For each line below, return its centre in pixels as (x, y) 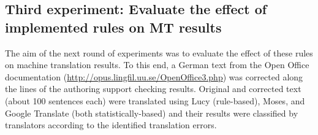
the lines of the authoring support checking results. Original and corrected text (153, 89)
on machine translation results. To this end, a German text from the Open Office (157, 65)
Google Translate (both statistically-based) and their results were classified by (152, 113)
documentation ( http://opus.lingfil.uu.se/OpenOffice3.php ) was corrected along (154, 76)
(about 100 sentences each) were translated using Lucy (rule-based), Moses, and (155, 100)
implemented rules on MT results (113, 27)
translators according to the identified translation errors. (111, 125)
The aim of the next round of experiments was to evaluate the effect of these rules (159, 52)
